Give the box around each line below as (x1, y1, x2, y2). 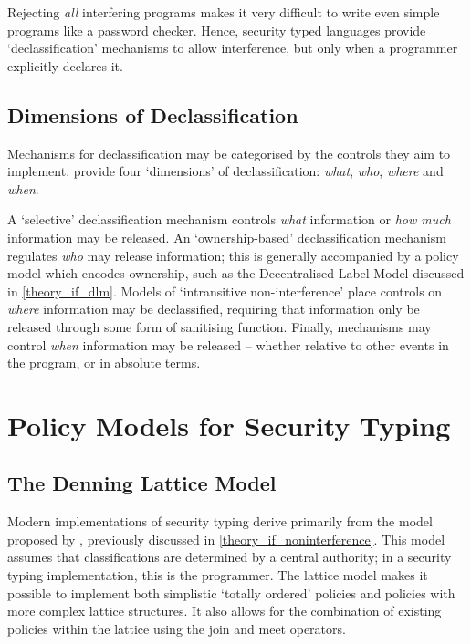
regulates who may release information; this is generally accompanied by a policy (7, 245, 459, 265)
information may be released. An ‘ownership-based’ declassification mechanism (7, 227, 446, 246)
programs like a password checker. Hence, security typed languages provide (7, 20, 426, 39)
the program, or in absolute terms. (7, 353, 201, 372)
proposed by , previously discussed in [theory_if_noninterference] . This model (7, 529, 445, 548)
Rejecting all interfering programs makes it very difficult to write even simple (7, 3, 440, 21)
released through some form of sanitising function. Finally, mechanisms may (7, 317, 432, 336)
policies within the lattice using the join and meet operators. (7, 618, 346, 638)
